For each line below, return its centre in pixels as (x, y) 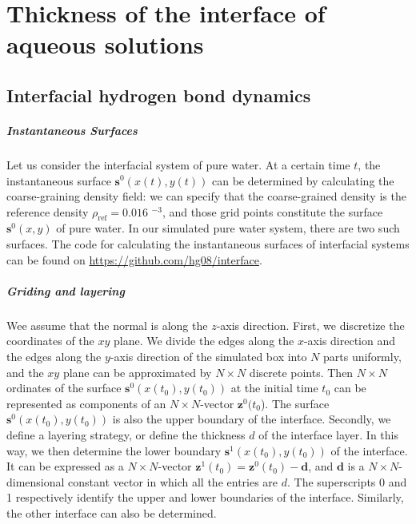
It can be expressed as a (65, 466)
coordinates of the (50, 341)
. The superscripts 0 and (347, 481)
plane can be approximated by (137, 372)
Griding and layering (66, 290)
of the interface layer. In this (328, 434)
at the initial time (274, 388)
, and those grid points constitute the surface (272, 211)
